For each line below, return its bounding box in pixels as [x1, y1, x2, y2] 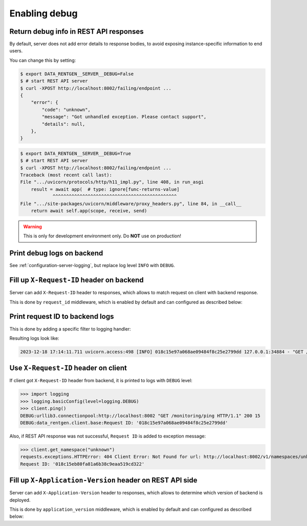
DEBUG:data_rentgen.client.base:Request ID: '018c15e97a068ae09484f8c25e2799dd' [20, 420, 228, 426]
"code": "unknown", [41, 106, 91, 113]
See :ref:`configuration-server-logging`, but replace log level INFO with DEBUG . [9, 262, 175, 269]
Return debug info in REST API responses [9, 27, 144, 36]
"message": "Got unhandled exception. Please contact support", [41, 114, 207, 120]
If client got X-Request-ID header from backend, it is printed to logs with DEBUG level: [9, 378, 193, 384]
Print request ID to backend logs [9, 312, 114, 321]
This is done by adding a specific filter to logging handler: [9, 325, 131, 332]
